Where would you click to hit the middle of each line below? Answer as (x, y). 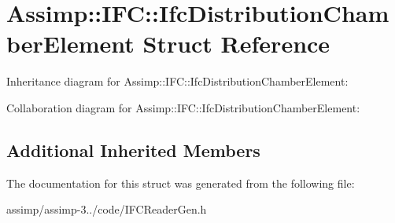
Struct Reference (236, 44)
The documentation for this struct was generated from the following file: (181, 183)
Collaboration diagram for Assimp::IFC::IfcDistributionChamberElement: (183, 107)
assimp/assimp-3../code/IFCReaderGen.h (107, 209)
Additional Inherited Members (133, 150)
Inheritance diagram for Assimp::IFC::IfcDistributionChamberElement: (177, 81)
